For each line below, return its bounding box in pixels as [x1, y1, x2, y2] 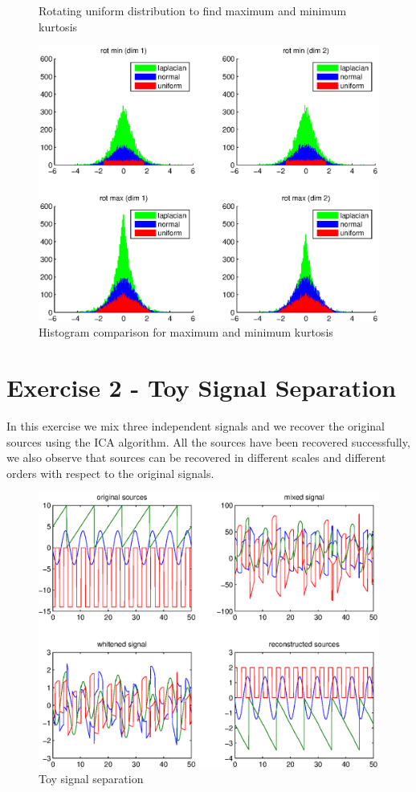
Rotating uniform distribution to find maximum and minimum [39, 2, 347, 18]
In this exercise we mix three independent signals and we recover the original [6, 417, 385, 434]
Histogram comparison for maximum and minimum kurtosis [39, 324, 333, 341]
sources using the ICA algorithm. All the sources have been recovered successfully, [6, 433, 410, 450]
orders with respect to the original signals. [6, 464, 214, 481]
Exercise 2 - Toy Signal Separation [6, 370, 397, 403]
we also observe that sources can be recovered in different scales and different [6, 449, 386, 466]
